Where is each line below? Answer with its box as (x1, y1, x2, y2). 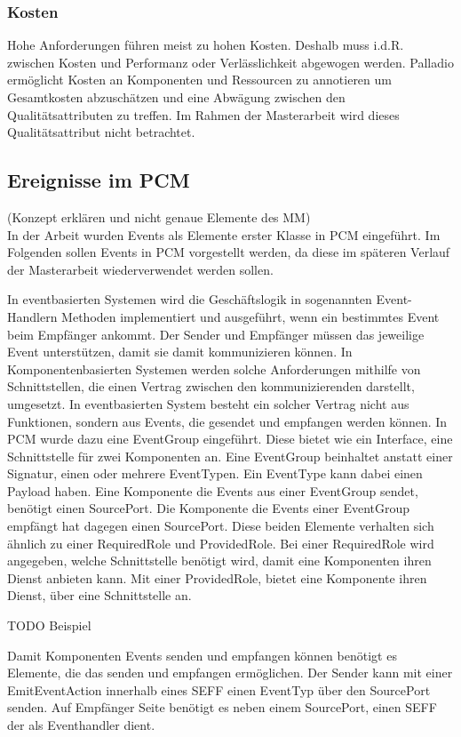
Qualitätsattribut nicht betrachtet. (7, 123, 195, 141)
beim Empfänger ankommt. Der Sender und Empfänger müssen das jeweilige (7, 324, 425, 343)
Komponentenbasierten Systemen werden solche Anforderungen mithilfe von (7, 359, 421, 378)
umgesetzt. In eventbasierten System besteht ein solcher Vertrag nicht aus (7, 394, 409, 413)
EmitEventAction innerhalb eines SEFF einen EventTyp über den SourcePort (7, 680, 431, 699)
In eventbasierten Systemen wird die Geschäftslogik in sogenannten (7, 290, 372, 308)
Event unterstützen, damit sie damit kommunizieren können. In (7, 342, 353, 361)
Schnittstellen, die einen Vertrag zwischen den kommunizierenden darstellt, (7, 377, 415, 396)
